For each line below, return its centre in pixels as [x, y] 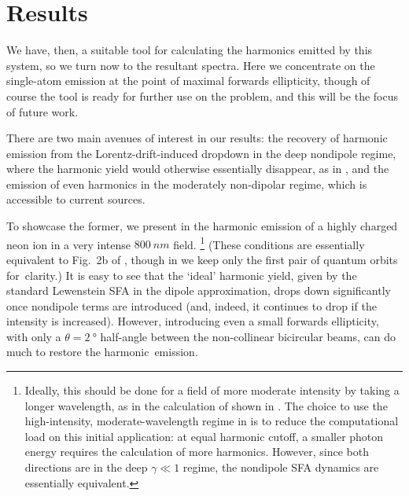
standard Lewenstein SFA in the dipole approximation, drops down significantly [199, 290]
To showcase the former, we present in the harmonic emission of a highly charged [202, 226]
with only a [34, 336]
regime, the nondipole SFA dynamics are [281, 467]
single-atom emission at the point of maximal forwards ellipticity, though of [188, 81]
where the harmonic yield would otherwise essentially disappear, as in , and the [198, 169]
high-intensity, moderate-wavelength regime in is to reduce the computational [212, 421]
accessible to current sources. [76, 199]
